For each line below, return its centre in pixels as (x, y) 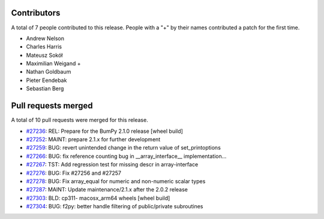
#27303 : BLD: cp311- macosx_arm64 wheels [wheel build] (98, 198)
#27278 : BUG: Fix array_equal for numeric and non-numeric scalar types (116, 181)
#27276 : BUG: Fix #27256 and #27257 (73, 173)
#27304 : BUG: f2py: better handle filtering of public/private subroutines (115, 206)
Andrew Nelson (45, 38)
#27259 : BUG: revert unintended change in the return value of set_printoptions (124, 148)
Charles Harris (44, 47)
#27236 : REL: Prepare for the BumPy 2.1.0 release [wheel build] (104, 131)
